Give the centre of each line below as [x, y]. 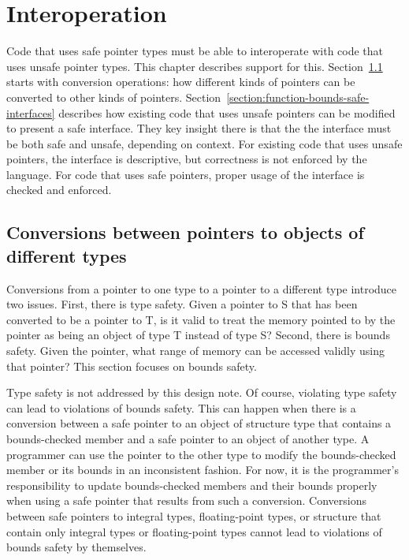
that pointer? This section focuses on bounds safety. [132, 366]
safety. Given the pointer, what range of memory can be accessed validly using [196, 351]
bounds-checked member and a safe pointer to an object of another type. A [188, 439]
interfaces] [31, 112]
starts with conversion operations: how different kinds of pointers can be [181, 82]
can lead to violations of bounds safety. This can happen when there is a [181, 407]
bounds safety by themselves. [76, 547]
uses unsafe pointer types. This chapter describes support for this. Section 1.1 [195, 66]
